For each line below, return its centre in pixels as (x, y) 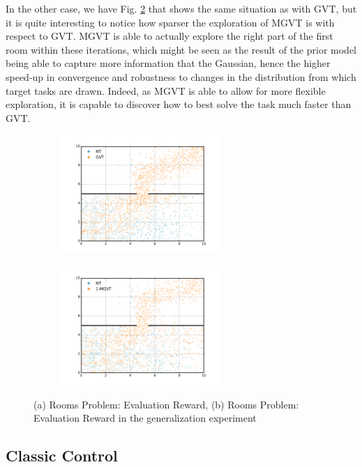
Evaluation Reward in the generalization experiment (145, 418)
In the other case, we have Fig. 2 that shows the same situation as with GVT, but (181, 8)
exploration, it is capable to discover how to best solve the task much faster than (179, 104)
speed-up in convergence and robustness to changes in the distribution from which (181, 76)
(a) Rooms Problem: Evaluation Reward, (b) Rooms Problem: (166, 404)
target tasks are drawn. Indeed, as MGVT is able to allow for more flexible (166, 90)
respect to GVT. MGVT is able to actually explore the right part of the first (169, 36)
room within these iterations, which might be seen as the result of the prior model (181, 49)
